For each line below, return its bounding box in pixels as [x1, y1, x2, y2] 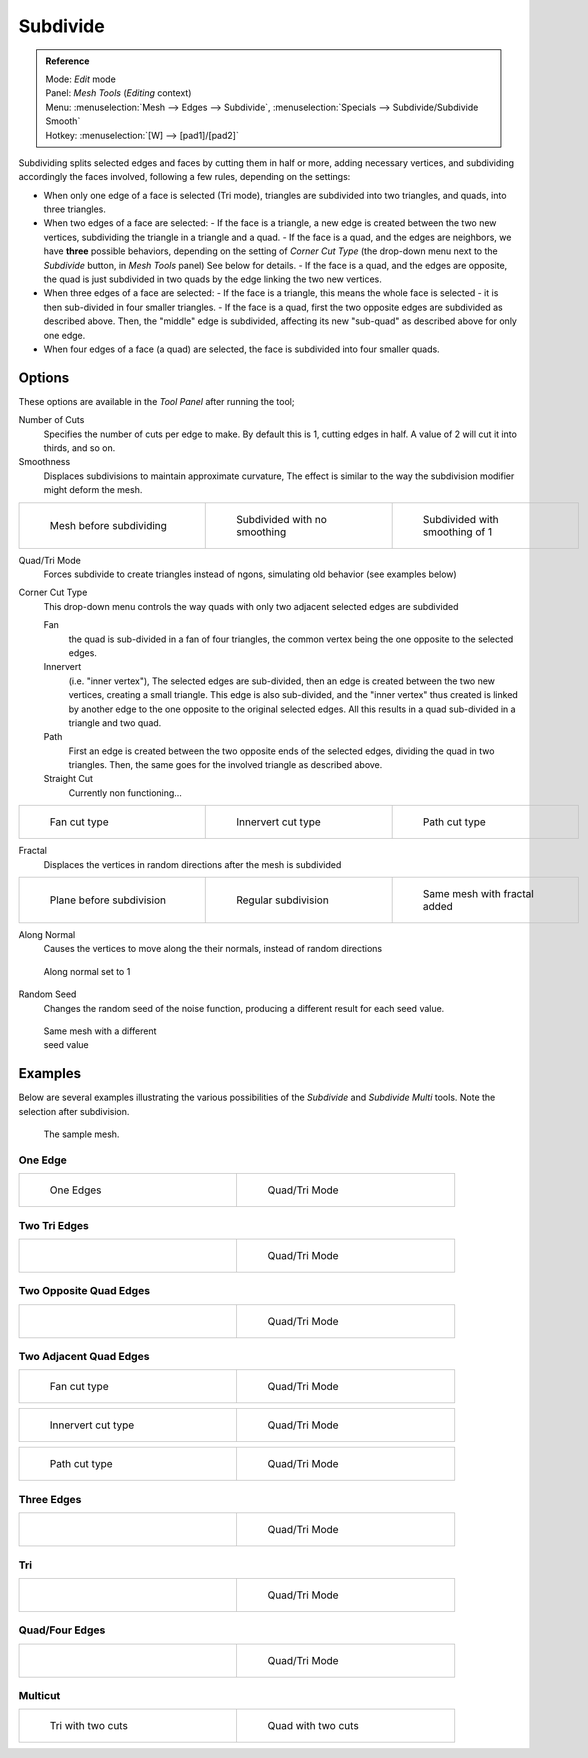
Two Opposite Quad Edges [18, 1284, 150, 1298]
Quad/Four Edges [18, 1623, 106, 1637]
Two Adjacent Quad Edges [18, 1350, 150, 1364]
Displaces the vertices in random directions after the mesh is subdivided [43, 858, 342, 870]
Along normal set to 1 [43, 965, 131, 977]
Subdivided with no [236, 512, 327, 526]
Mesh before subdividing [49, 518, 167, 532]
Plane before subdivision [49, 893, 167, 907]
